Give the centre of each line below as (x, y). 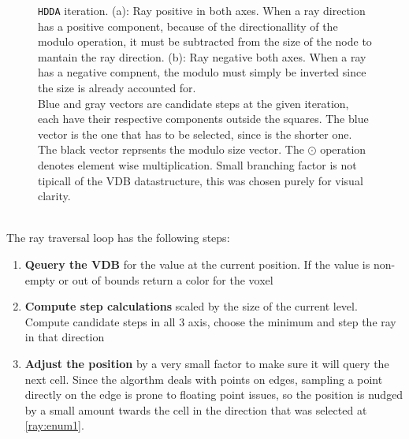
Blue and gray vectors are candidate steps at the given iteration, (193, 103)
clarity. (54, 196)
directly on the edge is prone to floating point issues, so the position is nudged (214, 394)
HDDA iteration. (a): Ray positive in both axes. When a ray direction (202, 10)
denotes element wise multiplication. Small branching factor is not (197, 165)
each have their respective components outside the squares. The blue (203, 119)
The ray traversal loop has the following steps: (118, 238)
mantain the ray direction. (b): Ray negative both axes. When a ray (202, 56)
